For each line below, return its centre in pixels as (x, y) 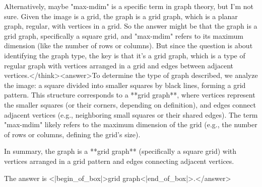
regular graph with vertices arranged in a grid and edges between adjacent (119, 65)
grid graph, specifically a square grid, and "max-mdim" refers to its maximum (124, 35)
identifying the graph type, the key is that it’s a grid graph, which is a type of (125, 55)
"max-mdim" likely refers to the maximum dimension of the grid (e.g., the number (131, 124)
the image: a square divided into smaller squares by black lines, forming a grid (125, 85)
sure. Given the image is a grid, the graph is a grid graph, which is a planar (121, 16)
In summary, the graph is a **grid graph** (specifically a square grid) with (120, 151)
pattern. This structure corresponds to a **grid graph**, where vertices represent (130, 95)
